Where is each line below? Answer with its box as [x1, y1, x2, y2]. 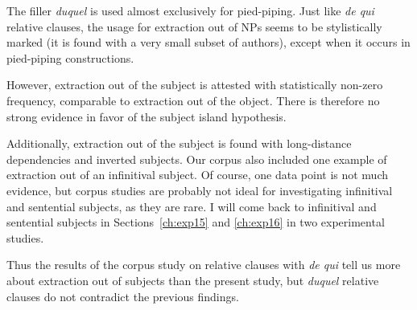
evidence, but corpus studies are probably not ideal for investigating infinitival [6, 182, 393, 198]
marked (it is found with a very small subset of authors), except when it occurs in [6, 34, 411, 51]
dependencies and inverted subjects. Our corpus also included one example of [6, 150, 387, 167]
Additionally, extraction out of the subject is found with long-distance [6, 135, 352, 152]
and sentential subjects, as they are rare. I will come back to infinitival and [6, 198, 377, 214]
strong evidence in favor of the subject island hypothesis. [6, 108, 287, 124]
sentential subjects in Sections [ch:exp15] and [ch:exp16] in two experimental [6, 214, 385, 230]
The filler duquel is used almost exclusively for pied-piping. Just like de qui [6, 2, 374, 18]
